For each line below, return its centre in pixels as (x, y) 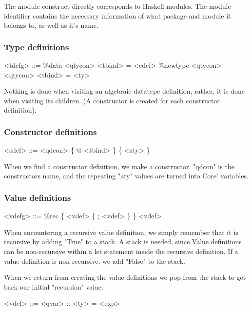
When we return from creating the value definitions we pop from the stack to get (125, 277)
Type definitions (37, 47)
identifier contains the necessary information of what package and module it (117, 15)
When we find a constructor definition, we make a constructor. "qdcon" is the (119, 166)
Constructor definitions (50, 131)
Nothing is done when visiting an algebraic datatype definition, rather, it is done (124, 91)
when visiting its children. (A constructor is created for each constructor (112, 100)
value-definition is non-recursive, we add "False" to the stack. (95, 261)
